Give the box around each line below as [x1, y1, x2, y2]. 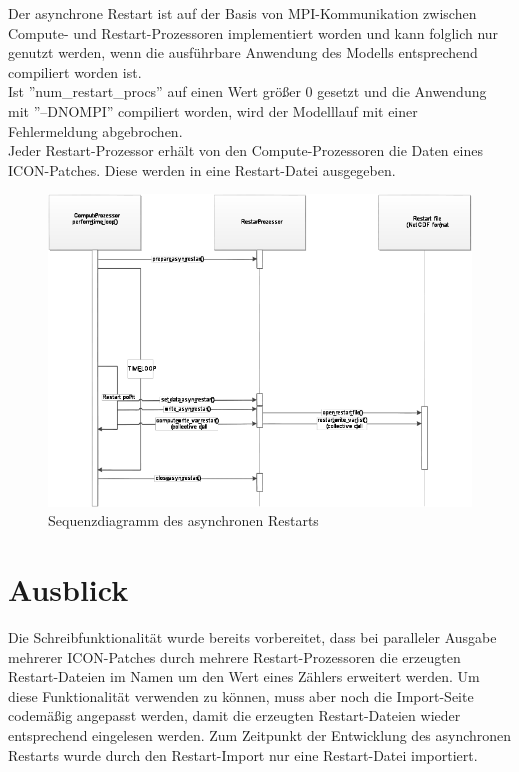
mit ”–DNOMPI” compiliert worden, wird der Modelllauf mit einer [8, 100, 418, 121]
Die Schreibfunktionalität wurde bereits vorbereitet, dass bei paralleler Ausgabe [8, 627, 497, 648]
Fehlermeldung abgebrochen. [8, 120, 183, 141]
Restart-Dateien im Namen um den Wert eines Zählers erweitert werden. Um [8, 666, 480, 687]
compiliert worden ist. [8, 61, 142, 82]
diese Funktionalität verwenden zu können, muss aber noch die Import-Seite [8, 685, 474, 706]
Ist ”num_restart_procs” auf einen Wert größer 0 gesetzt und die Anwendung [8, 81, 487, 102]
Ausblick [8, 569, 129, 610]
